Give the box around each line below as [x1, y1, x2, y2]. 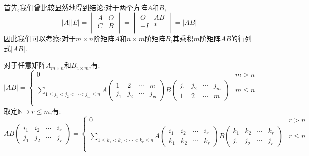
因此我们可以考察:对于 [4, 33, 76, 44]
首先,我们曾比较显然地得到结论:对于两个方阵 [4, 2, 147, 12]
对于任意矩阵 [4, 60, 46, 70]
